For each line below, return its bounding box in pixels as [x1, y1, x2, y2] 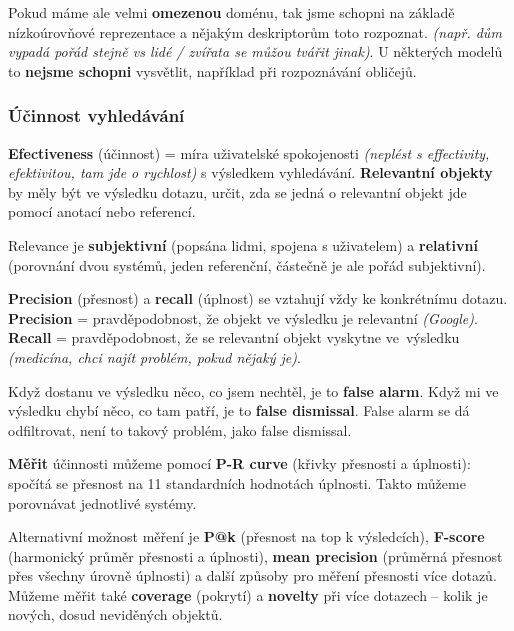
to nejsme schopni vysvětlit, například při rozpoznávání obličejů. [8, 60, 417, 81]
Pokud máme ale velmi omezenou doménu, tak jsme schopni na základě [8, 2, 455, 22]
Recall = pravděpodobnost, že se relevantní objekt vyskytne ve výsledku [8, 327, 460, 348]
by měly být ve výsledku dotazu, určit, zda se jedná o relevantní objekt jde [8, 181, 467, 202]
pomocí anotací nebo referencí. [8, 201, 196, 222]
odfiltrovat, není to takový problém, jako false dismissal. [8, 419, 352, 440]
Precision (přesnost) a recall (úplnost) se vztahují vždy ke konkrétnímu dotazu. [8, 288, 508, 309]
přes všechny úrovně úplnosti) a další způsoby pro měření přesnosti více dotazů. [8, 565, 497, 586]
